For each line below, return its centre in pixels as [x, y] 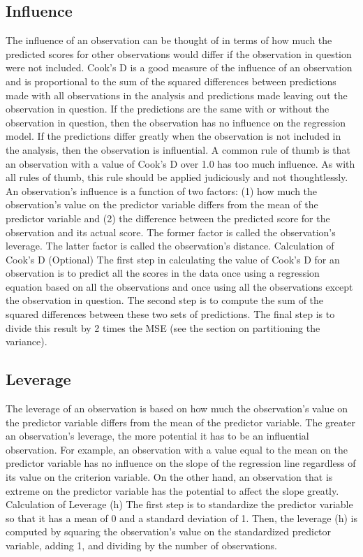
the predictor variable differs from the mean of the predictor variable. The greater [180, 422]
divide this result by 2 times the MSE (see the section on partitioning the [163, 327]
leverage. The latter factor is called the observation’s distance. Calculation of [170, 246]
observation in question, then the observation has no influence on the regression [176, 122]
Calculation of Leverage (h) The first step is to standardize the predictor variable [179, 504]
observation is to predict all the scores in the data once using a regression [163, 273]
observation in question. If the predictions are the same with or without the [168, 109]
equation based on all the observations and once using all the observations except [179, 286]
